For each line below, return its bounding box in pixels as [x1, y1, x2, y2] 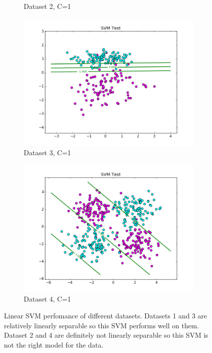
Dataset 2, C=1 [24, 1, 71, 11]
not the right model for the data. [4, 339, 104, 350]
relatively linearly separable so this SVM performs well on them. [4, 320, 199, 330]
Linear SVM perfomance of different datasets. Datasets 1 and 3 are [4, 310, 207, 320]
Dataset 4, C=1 [24, 294, 71, 304]
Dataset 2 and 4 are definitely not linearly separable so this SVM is [4, 330, 209, 340]
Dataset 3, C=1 [24, 147, 71, 158]
